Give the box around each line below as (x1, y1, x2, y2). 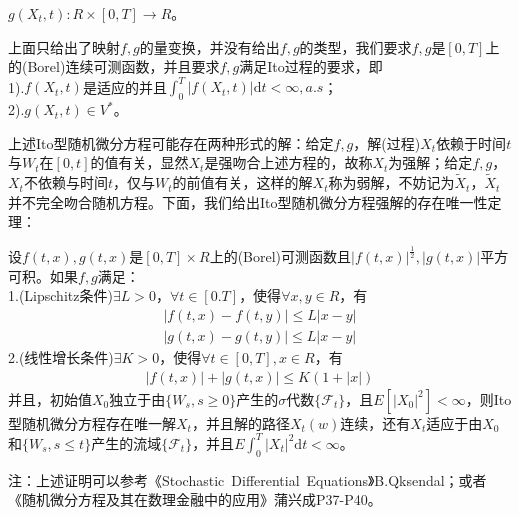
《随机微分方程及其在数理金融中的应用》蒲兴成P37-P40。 (8, 489, 382, 510)
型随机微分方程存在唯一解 (8, 412, 176, 433)
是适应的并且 (82, 76, 167, 97)
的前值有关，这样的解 (172, 172, 313, 193)
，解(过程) (353, 132, 421, 153)
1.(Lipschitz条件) (8, 285, 113, 306)
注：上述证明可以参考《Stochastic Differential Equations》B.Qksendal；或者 (8, 469, 487, 490)
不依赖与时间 (23, 172, 108, 193)
